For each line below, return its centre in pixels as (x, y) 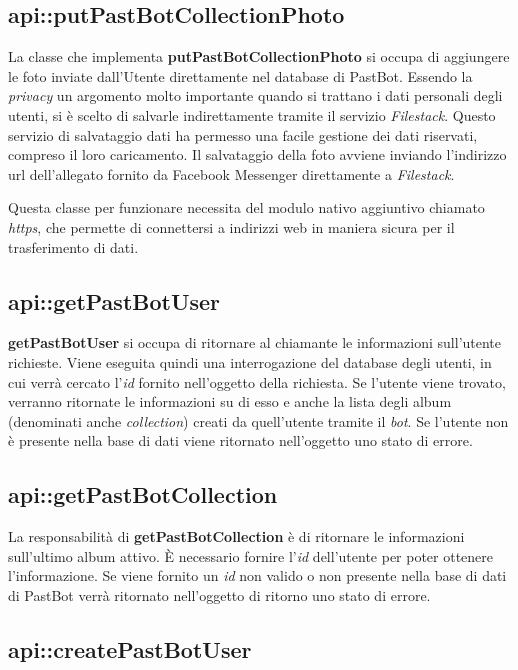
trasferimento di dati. (73, 246)
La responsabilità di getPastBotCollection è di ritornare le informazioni (236, 536)
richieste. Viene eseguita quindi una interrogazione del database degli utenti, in (250, 361)
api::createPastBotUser (130, 648)
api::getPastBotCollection (143, 494)
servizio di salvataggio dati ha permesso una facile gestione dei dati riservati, (243, 134)
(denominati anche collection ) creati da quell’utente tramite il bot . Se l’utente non (258, 420)
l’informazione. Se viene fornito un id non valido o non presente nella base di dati (257, 575)
